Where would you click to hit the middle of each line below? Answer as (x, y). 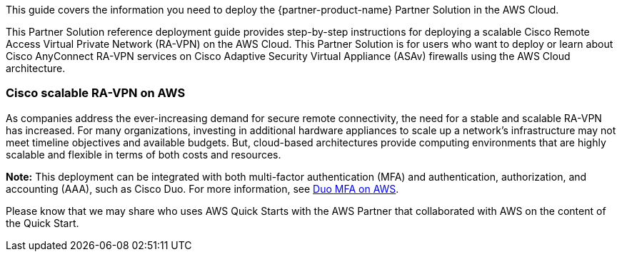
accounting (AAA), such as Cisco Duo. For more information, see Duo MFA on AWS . (202, 188)
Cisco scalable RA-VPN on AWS (96, 93)
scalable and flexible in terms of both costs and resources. (144, 154)
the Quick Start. (42, 223)
